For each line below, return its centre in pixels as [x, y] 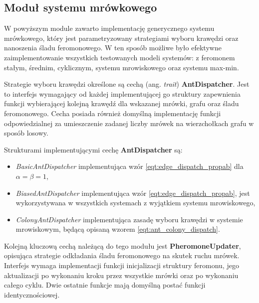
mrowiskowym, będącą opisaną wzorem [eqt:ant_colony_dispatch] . [118, 229]
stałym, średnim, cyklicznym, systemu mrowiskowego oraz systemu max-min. [122, 67]
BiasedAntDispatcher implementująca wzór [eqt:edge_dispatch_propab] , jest [133, 193]
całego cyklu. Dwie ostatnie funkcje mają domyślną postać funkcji [105, 285]
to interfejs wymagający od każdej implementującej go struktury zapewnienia [122, 93]
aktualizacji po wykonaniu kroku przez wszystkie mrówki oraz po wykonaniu [121, 275]
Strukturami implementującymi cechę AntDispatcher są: [93, 149]
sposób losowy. [26, 133]
